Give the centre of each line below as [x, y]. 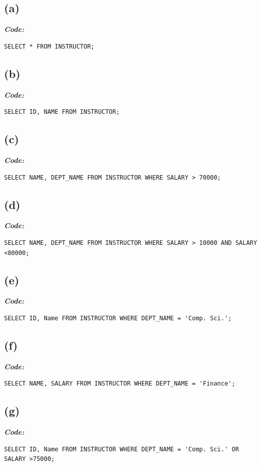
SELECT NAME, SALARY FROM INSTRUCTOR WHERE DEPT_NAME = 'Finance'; [120, 384]
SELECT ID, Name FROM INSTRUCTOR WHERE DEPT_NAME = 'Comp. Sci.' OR [122, 449]
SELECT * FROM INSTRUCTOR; [49, 46]
